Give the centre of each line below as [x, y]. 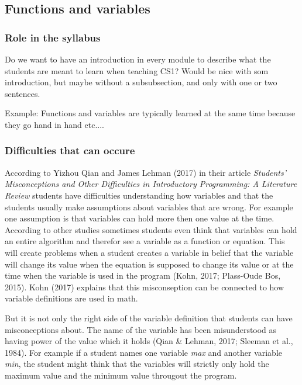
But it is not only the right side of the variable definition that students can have [149, 318]
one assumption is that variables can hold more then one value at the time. [140, 218]
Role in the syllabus [53, 37]
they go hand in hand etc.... [54, 124]
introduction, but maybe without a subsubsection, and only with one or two [141, 82]
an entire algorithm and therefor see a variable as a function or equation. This [145, 241]
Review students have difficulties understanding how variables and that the [139, 195]
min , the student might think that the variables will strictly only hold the [137, 364]
